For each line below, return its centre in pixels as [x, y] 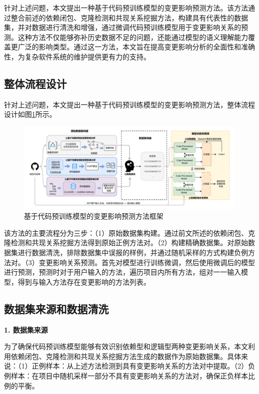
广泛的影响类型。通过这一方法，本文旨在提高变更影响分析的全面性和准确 [136, 47]
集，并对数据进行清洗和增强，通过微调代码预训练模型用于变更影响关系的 [123, 27]
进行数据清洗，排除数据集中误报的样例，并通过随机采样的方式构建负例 [133, 252]
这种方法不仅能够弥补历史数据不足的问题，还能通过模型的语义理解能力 [133, 37]
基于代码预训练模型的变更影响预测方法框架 [94, 216]
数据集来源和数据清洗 [56, 308]
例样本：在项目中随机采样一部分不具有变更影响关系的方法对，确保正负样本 [126, 375]
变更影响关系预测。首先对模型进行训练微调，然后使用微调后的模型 [147, 262]
